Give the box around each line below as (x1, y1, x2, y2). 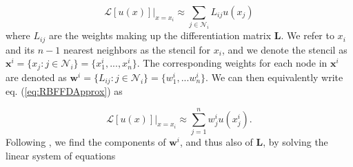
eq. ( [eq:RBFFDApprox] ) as (6, 84, 123, 98)
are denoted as (6, 69, 67, 84)
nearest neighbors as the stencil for (63, 42, 211, 56)
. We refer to (281, 28, 334, 43)
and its (6, 42, 35, 56)
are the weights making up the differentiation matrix (48, 28, 272, 43)
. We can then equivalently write (205, 69, 343, 84)
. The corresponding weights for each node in (137, 56, 327, 70)
